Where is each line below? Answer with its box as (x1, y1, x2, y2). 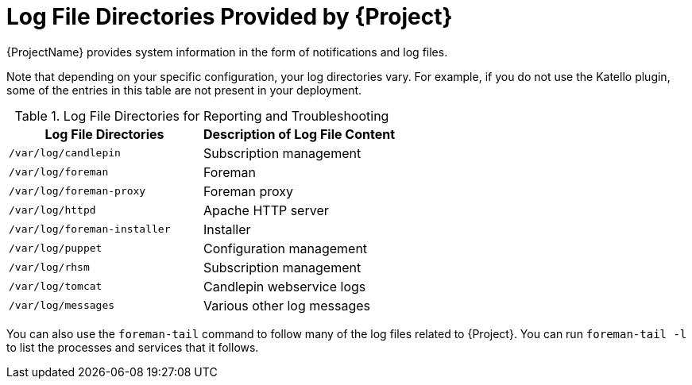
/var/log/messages (9, 299, 115, 312)
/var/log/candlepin (9, 147, 121, 160)
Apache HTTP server (203, 202, 329, 218)
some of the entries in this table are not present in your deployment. (6, 83, 362, 97)
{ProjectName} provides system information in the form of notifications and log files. (6, 44, 448, 59)
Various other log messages (203, 297, 370, 314)
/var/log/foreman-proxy (9, 185, 146, 198)
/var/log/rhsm (9, 261, 90, 274)
